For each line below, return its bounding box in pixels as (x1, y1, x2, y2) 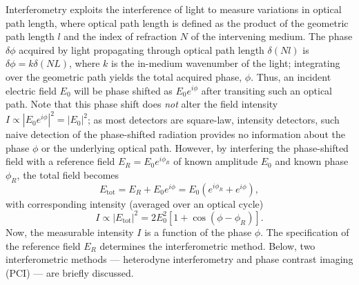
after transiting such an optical (201, 83, 333, 97)
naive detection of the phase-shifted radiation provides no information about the (6, 127, 345, 141)
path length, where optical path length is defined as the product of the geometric (6, 15, 349, 30)
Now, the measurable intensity (6, 224, 134, 239)
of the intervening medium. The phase (191, 29, 353, 43)
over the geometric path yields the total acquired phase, (6, 69, 242, 83)
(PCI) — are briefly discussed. (6, 265, 134, 279)
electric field (6, 83, 57, 97)
